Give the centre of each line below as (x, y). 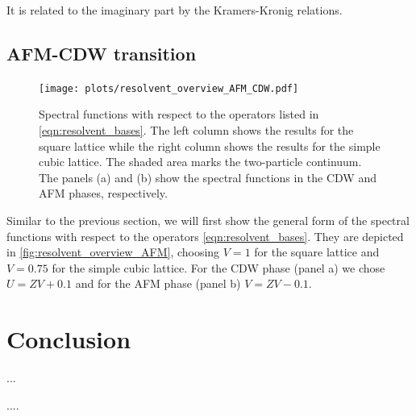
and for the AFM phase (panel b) (158, 283)
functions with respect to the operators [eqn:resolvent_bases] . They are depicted (205, 236)
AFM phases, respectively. (103, 193)
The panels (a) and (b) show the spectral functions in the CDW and (208, 177)
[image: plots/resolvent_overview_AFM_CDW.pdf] (169, 88)
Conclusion (69, 339)
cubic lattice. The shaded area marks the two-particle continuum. (200, 162)
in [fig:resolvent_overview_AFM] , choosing (113, 252)
